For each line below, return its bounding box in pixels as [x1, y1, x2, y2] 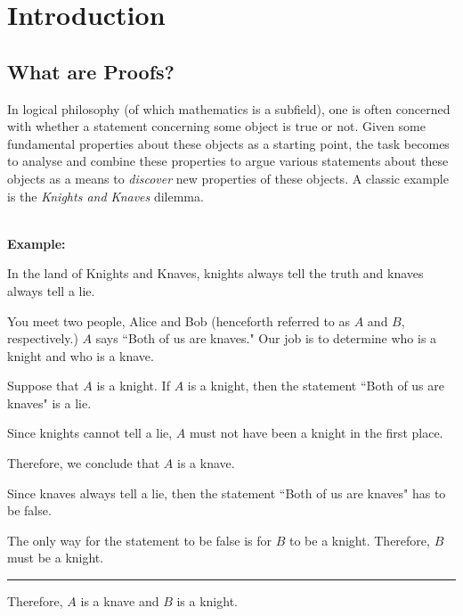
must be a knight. [7, 548, 104, 567]
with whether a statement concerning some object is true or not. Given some [7, 117, 426, 136]
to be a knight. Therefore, [288, 530, 430, 549]
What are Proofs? [7, 57, 175, 85]
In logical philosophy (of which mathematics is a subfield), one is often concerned [7, 99, 451, 118]
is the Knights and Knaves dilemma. [7, 186, 204, 205]
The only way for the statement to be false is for [7, 530, 272, 549]
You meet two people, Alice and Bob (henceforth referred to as [7, 311, 351, 330]
